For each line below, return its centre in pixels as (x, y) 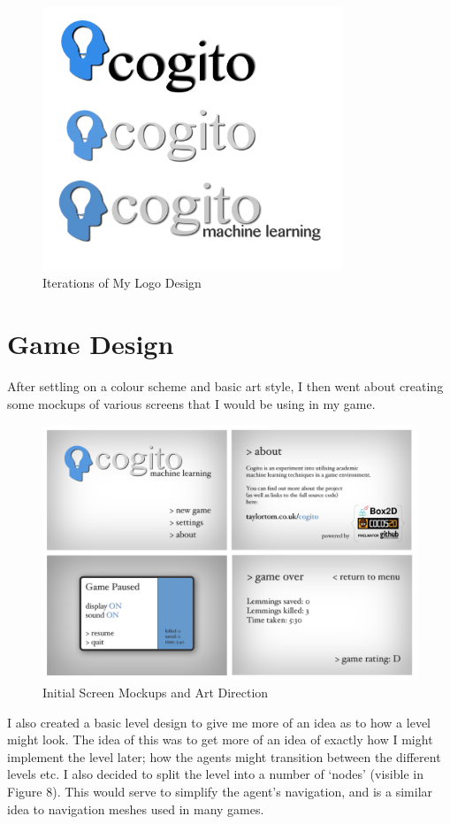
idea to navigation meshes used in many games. (136, 809)
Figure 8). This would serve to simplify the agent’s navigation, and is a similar (220, 792)
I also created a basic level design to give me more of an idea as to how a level (219, 722)
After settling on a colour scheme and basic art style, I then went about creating (225, 386)
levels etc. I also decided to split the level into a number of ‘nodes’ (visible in (215, 774)
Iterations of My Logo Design (122, 283)
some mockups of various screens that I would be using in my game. (191, 403)
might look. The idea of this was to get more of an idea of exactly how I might (220, 739)
